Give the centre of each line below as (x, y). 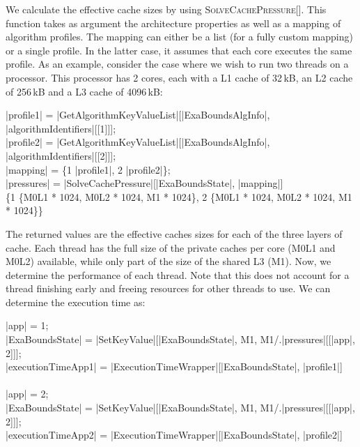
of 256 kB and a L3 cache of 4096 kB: (84, 91)
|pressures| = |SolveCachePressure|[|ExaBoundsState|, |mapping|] (144, 183)
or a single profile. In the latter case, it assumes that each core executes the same (179, 50)
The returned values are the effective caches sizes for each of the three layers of (174, 233)
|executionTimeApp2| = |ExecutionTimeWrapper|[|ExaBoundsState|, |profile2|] (174, 435)
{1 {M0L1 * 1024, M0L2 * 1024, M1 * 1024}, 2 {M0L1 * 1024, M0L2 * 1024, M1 (179, 196)
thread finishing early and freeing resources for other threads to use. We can (168, 288)
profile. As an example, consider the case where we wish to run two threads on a (177, 64)
